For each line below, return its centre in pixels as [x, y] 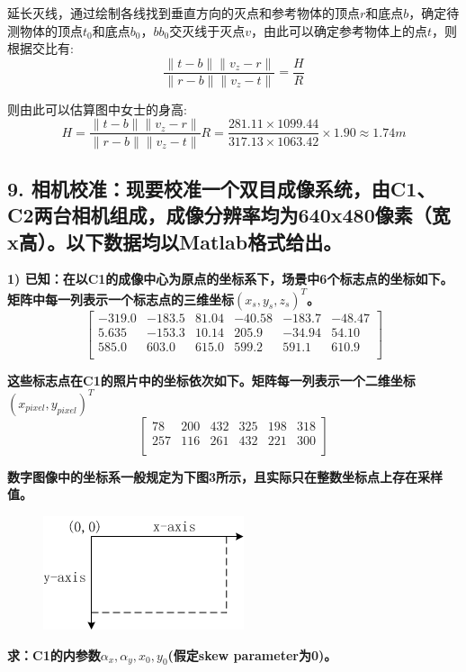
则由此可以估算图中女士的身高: [97, 109]
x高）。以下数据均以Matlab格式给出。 [175, 241]
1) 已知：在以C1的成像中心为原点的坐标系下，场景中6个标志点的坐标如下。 [230, 279]
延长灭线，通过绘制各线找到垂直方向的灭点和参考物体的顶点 [184, 13]
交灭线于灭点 [207, 30]
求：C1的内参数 [54, 654]
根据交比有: [40, 48]
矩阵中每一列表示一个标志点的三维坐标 [121, 299]
